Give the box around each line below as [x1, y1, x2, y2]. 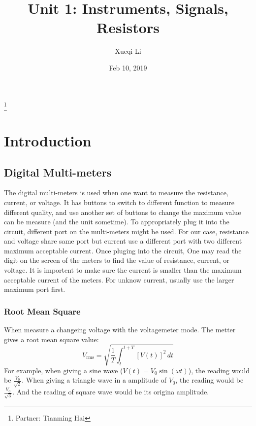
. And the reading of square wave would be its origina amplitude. [12, 387, 209, 397]
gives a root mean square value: [4, 334, 99, 344]
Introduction [4, 130, 92, 150]
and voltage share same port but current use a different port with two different [4, 236, 242, 246]
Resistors [96, 17, 160, 37]
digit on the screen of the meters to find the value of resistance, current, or [4, 255, 229, 265]
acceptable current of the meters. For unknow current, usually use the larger [4, 274, 234, 284]
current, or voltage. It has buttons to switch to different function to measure [4, 197, 234, 207]
